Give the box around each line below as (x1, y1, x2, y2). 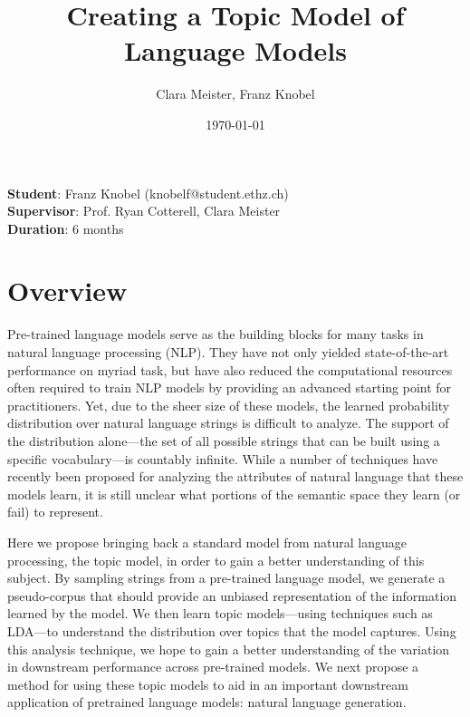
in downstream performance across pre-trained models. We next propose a (7, 657, 419, 676)
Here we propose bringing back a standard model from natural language (7, 532, 408, 551)
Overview (7, 272, 128, 309)
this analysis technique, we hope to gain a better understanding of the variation (7, 639, 450, 658)
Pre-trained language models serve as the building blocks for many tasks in (7, 325, 424, 344)
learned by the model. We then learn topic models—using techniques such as (7, 604, 433, 623)
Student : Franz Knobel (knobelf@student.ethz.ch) (7, 183, 289, 202)
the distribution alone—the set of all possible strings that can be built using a (7, 431, 440, 450)
